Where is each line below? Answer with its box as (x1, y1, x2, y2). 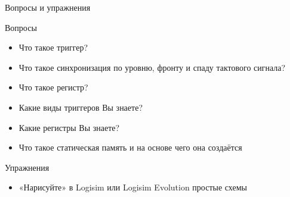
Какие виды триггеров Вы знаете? (18, 101, 143, 113)
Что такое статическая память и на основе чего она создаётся (18, 141, 242, 154)
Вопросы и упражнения (5, 1, 91, 13)
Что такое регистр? (18, 81, 88, 93)
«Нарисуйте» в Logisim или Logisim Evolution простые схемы (18, 181, 247, 193)
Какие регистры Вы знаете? (18, 121, 120, 133)
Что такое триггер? (18, 41, 88, 54)
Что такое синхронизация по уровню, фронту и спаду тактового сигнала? (18, 61, 286, 73)
